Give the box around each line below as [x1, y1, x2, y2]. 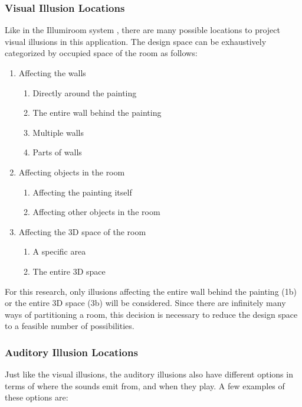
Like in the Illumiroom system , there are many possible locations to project [5, 24, 280, 36]
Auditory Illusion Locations [5, 344, 138, 359]
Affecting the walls [18, 67, 86, 79]
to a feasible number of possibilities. [5, 320, 134, 332]
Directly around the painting [32, 86, 137, 99]
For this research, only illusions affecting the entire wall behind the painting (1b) [5, 285, 297, 297]
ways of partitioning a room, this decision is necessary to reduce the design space [5, 308, 298, 320]
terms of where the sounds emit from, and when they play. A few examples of [5, 379, 285, 392]
